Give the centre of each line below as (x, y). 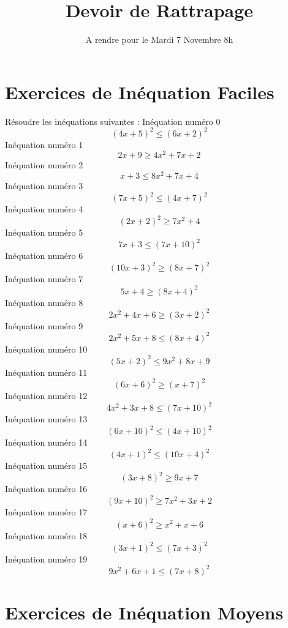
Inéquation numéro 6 (44, 256)
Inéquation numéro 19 (46, 559)
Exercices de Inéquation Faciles (140, 92)
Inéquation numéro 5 (44, 232)
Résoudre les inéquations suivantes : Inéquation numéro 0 (113, 121)
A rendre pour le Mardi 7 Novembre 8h (159, 39)
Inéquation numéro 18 (46, 535)
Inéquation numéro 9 (44, 325)
